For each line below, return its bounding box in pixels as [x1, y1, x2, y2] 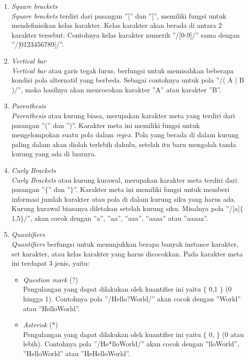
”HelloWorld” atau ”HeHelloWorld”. [23, 348, 131, 358]
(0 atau [222, 329, 244, 339]
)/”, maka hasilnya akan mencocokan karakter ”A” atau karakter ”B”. [11, 84, 221, 94]
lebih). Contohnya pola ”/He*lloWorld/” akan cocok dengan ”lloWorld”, [23, 339, 239, 349]
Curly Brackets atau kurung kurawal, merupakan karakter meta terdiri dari [11, 174, 237, 185]
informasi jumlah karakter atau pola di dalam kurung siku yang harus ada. [11, 193, 236, 204]
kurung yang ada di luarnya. [11, 148, 96, 159]
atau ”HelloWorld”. [23, 303, 80, 313]
